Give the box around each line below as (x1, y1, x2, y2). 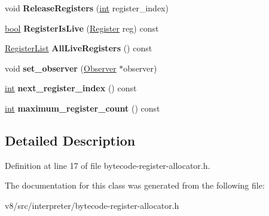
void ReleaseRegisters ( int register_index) (5, 2, 169, 14)
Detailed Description (5, 131, 136, 149)
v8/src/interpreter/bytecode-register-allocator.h (5, 199, 179, 211)
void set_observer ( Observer (5, 61, 117, 74)
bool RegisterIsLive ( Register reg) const (5, 21, 159, 34)
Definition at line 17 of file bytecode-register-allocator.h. (5, 159, 210, 171)
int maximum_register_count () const (5, 101, 160, 114)
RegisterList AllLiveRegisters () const (5, 42, 152, 54)
